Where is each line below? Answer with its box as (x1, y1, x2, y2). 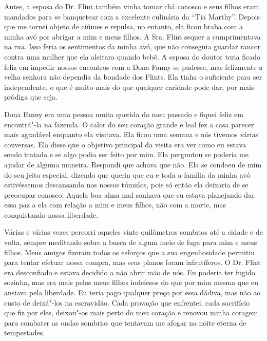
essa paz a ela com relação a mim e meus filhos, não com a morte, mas (4, 199, 226, 210)
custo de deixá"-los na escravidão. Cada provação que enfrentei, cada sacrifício (4, 297, 250, 308)
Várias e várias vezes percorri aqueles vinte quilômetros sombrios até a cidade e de (4, 226, 263, 237)
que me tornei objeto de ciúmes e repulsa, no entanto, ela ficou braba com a (4, 21, 243, 32)
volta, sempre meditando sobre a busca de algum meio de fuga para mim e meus (4, 237, 257, 248)
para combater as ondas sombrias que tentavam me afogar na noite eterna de (4, 317, 246, 328)
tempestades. (4, 327, 45, 338)
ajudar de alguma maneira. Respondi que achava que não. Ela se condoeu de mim (4, 159, 262, 169)
